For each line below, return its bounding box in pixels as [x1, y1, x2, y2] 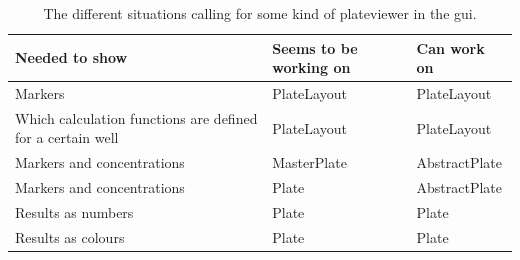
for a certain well [15, 127, 119, 148]
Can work [416, 37, 485, 58]
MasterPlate [272, 152, 347, 173]
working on [272, 57, 351, 78]
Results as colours [15, 226, 125, 247]
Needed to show [15, 47, 128, 68]
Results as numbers [15, 202, 134, 222]
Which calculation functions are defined [15, 107, 258, 128]
